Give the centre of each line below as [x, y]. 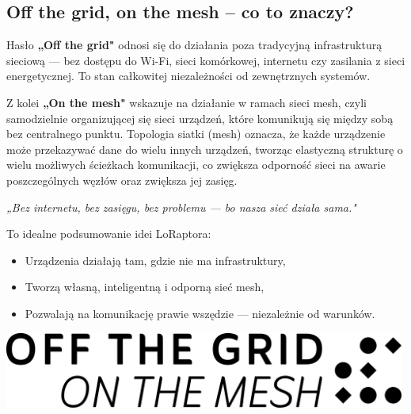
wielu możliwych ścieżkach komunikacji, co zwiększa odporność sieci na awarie [196, 165]
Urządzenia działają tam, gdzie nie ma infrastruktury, [155, 260]
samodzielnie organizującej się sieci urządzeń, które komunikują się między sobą [200, 118]
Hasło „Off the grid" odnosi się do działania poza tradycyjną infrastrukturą [194, 45]
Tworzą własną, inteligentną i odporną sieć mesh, [145, 287]
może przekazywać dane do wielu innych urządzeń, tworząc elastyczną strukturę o [205, 149]
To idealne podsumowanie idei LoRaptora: [109, 234]
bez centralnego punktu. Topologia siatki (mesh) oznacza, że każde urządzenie [196, 134]
